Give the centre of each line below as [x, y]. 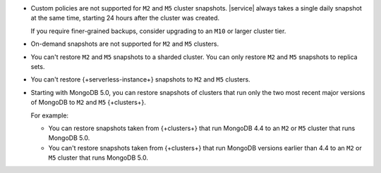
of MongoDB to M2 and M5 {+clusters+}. [88, 103]
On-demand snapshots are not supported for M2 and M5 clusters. [125, 44]
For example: [50, 115]
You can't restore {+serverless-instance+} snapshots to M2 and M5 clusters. [140, 79]
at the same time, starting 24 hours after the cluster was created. [125, 18]
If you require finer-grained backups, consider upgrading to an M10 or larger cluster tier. [158, 31]
